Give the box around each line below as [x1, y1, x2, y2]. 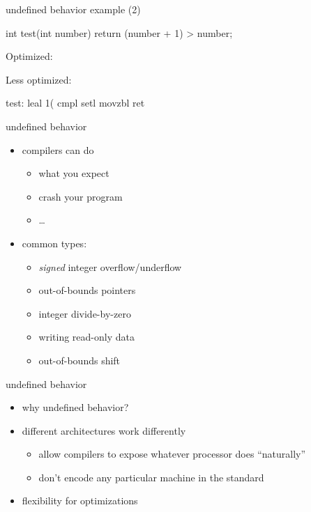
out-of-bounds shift [38, 352, 121, 367]
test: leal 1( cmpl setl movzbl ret [6, 95, 145, 110]
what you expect [38, 166, 109, 180]
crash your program [38, 189, 123, 203]
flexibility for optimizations [22, 493, 138, 508]
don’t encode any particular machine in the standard [38, 470, 264, 484]
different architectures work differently [22, 423, 186, 437]
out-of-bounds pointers [38, 283, 136, 297]
